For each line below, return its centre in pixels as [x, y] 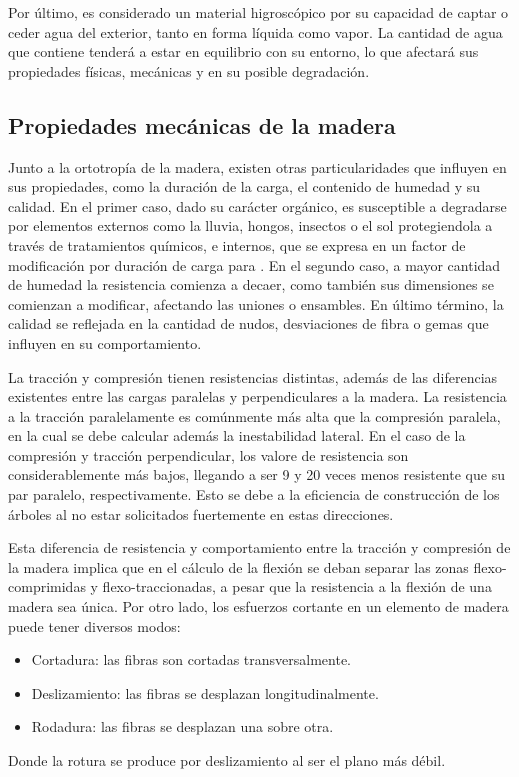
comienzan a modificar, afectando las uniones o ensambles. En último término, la [256, 303]
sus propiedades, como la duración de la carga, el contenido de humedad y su [244, 186]
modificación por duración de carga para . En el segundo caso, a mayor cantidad [254, 264]
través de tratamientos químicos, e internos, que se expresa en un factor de [237, 244]
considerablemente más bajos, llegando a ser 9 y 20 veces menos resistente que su [256, 474]
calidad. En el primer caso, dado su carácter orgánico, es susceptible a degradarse [257, 205]
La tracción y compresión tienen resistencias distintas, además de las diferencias [253, 376]
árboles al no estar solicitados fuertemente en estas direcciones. [201, 513]
